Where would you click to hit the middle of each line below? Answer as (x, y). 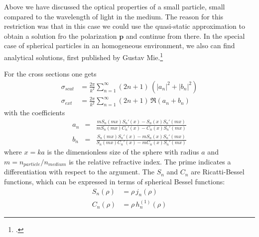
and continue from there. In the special (185, 36)
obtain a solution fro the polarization (61, 36)
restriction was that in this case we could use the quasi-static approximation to (125, 26)
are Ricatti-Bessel (218, 172)
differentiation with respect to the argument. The (79, 172)
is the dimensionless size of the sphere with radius (123, 152)
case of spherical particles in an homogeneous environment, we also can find (120, 45)
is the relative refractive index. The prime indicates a (150, 162)
